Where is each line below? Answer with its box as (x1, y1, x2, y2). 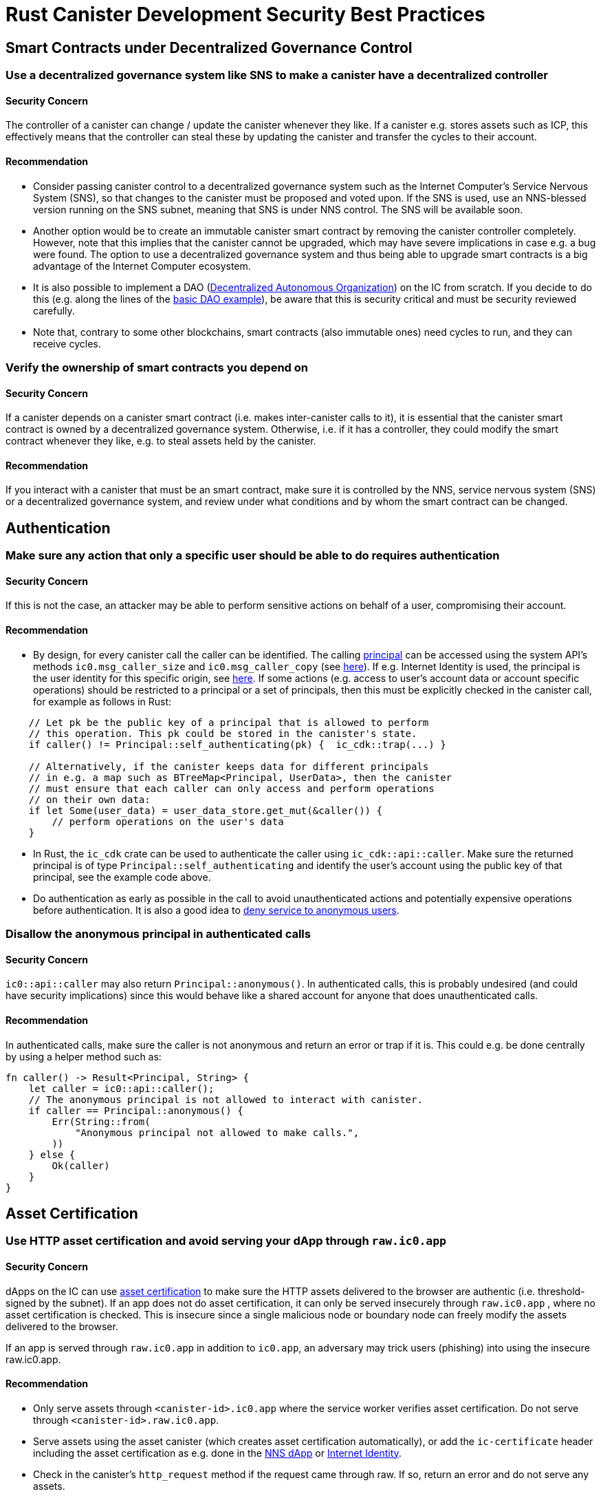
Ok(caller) (52, 1160, 110, 1171)
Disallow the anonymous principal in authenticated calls (6, 927, 311, 941)
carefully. (33, 304, 75, 317)
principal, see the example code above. (33, 870, 211, 883)
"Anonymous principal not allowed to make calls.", (75, 1126, 360, 1138)
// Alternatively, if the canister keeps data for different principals (28, 760, 429, 772)
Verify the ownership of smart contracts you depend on (6, 360, 308, 374)
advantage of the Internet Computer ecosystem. (33, 259, 251, 272)
